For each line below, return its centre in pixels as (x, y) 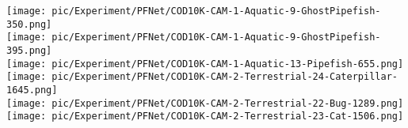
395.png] (29, 50)
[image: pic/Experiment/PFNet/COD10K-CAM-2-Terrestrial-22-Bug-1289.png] (205, 103)
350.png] (29, 24)
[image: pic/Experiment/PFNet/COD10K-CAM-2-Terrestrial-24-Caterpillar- (202, 77)
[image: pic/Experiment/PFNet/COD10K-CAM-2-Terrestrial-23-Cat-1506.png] (205, 117)
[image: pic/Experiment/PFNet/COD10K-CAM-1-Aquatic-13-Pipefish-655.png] (205, 64)
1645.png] (32, 90)
